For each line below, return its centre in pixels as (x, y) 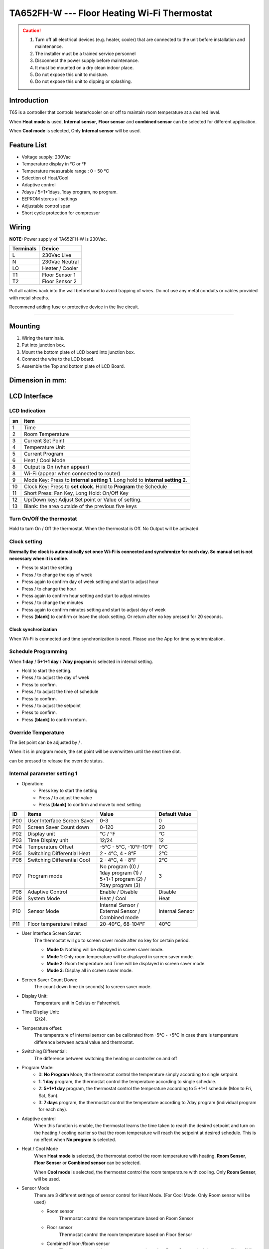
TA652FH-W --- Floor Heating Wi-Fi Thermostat (111, 13)
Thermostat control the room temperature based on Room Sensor (126, 1218)
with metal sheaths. (29, 298)
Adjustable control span (46, 206)
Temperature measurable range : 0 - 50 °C (66, 171)
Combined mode (119, 918)
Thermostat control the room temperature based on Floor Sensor (126, 1235)
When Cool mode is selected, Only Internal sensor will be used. (75, 130)
